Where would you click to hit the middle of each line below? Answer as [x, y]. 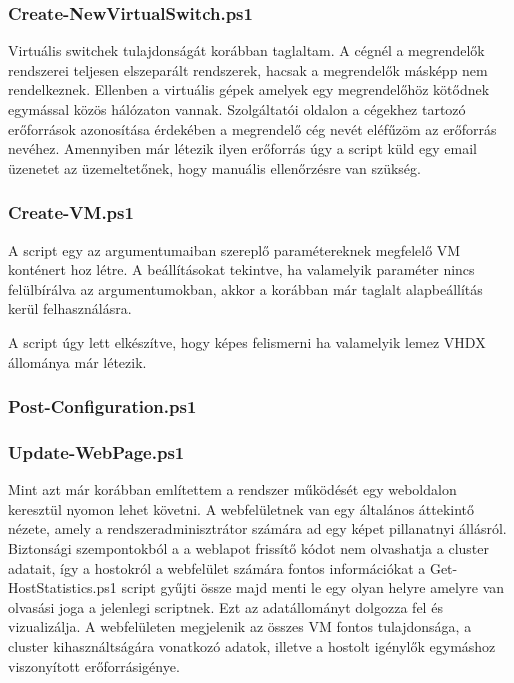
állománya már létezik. [77, 361]
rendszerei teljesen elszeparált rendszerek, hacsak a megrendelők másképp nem [248, 69]
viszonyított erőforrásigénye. [94, 665]
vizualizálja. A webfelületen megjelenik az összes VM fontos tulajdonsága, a [240, 626]
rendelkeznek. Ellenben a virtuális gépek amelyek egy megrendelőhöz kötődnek [249, 89]
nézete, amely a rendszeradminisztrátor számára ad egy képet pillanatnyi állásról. [257, 528]
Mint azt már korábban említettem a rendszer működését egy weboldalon [232, 489]
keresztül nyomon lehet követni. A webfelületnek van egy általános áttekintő [241, 508]
